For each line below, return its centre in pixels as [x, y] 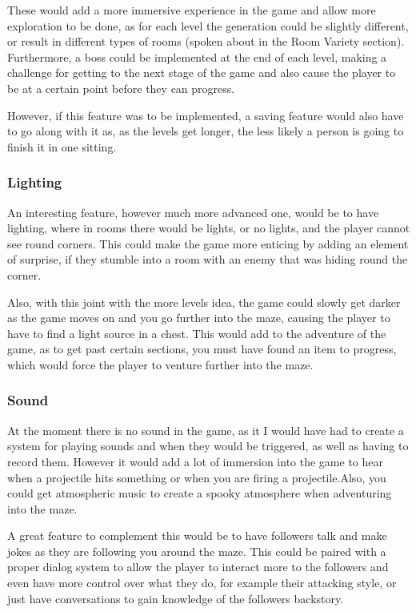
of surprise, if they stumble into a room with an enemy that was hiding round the [208, 259]
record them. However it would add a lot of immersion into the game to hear [196, 461]
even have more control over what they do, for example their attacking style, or [202, 583]
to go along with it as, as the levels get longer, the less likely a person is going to [206, 131]
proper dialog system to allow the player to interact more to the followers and [198, 567]
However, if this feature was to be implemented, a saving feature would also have [206, 115]
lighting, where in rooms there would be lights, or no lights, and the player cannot [209, 228]
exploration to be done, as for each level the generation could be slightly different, [208, 25]
